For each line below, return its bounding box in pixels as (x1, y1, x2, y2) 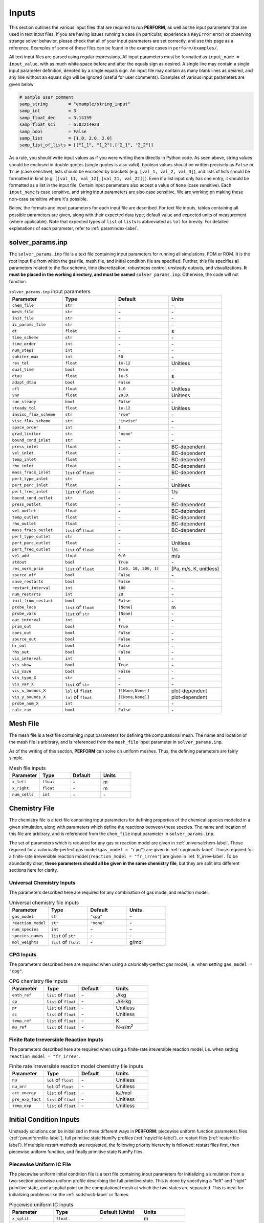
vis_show (12, 662, 32, 668)
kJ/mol (116, 1089, 132, 1096)
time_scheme (12, 335, 39, 340)
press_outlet (12, 502, 41, 507)
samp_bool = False (19, 129, 87, 134)
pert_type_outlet (12, 534, 51, 539)
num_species (12, 927, 39, 932)
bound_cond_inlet (12, 438, 51, 443)
